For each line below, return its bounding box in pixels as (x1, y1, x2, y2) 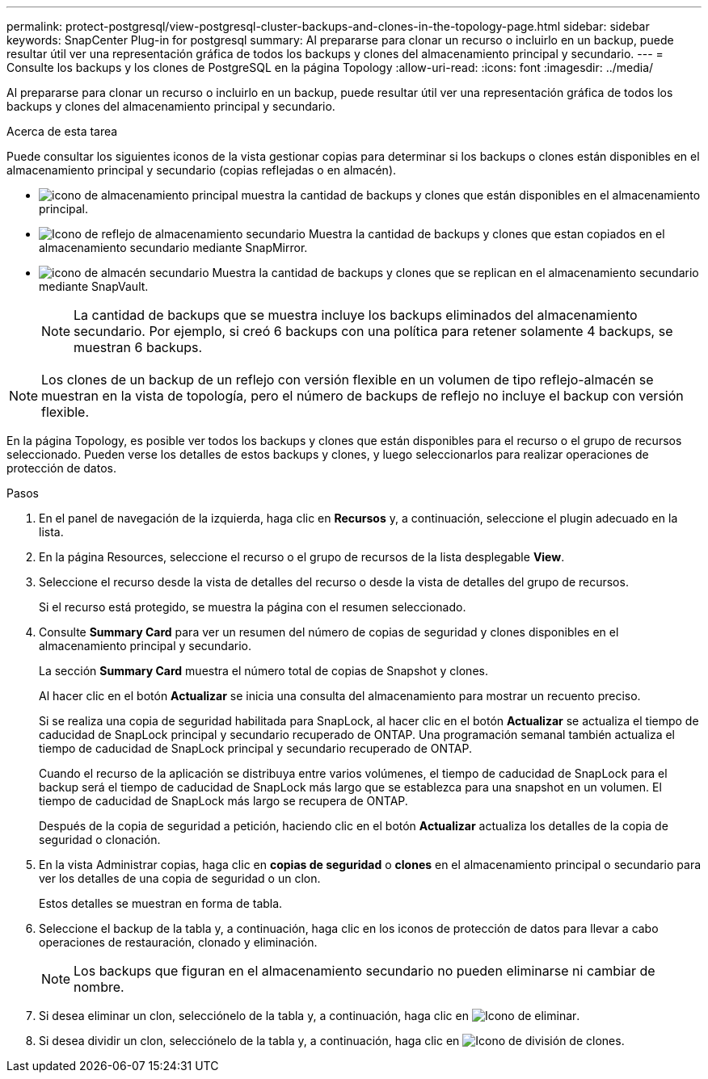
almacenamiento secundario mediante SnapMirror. (39, 241, 308, 254)
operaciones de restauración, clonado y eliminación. (39, 935, 318, 949)
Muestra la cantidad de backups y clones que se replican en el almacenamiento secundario (212, 266, 699, 279)
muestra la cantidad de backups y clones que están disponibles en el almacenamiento (241, 188, 701, 202)
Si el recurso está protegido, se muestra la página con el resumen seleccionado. (39, 600, 466, 614)
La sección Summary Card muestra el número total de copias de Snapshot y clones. (39, 664, 488, 678)
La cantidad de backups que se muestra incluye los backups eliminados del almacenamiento (74, 307, 638, 323)
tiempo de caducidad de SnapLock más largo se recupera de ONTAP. (39, 794, 408, 808)
